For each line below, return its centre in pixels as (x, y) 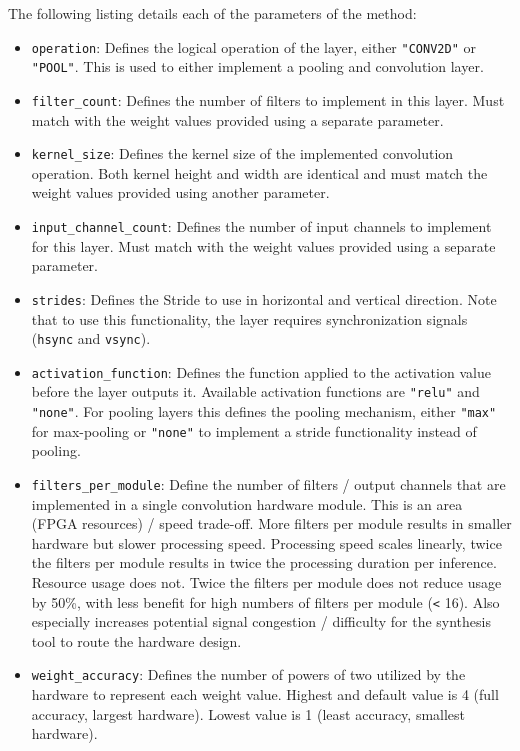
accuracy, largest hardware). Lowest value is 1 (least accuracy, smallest (248, 713)
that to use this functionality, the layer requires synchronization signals (249, 318)
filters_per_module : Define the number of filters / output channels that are (268, 483)
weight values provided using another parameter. (180, 192)
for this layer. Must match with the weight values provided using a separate (263, 245)
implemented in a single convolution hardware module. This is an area (247, 503)
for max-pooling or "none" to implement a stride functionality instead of (254, 430)
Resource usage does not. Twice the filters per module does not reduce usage (266, 582)
